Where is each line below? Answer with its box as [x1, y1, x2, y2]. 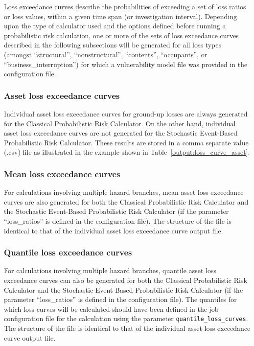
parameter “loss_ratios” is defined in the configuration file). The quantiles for [4, 294, 237, 304]
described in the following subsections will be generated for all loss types [4, 40, 221, 50]
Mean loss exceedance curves [4, 167, 120, 180]
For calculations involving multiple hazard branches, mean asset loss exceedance [4, 187, 244, 197]
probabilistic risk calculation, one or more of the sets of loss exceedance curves [4, 30, 239, 40]
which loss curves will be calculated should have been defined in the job [4, 303, 219, 314]
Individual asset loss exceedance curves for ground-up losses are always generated [4, 108, 248, 118]
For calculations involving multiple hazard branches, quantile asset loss [4, 265, 217, 276]
